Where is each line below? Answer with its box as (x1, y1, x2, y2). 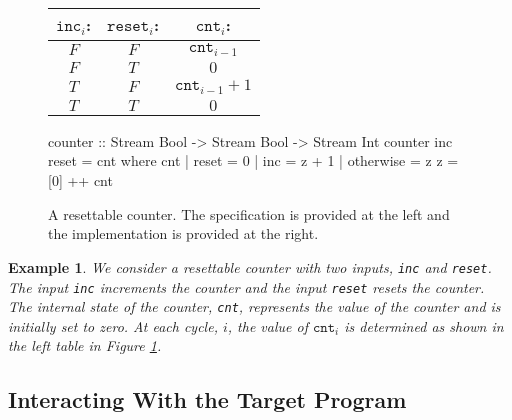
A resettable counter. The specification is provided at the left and (48, 203, 450, 224)
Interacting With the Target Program (8, 384, 407, 415)
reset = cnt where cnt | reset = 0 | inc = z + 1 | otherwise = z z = (48, 150, 459, 171)
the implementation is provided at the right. (48, 223, 319, 244)
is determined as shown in (344, 315, 504, 336)
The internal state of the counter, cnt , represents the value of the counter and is (8, 296, 501, 317)
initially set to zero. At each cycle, (8, 315, 218, 336)
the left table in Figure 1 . (8, 335, 162, 356)
